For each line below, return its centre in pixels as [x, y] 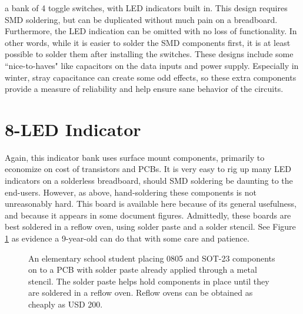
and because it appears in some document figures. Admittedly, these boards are [148, 215]
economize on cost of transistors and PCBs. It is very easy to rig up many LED [148, 169]
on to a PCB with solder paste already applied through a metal [143, 270]
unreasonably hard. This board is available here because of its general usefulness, [151, 204]
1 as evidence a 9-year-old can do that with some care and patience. [127, 238]
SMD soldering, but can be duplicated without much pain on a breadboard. [141, 19]
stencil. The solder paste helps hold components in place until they [149, 281]
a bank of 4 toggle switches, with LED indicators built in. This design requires [146, 8]
